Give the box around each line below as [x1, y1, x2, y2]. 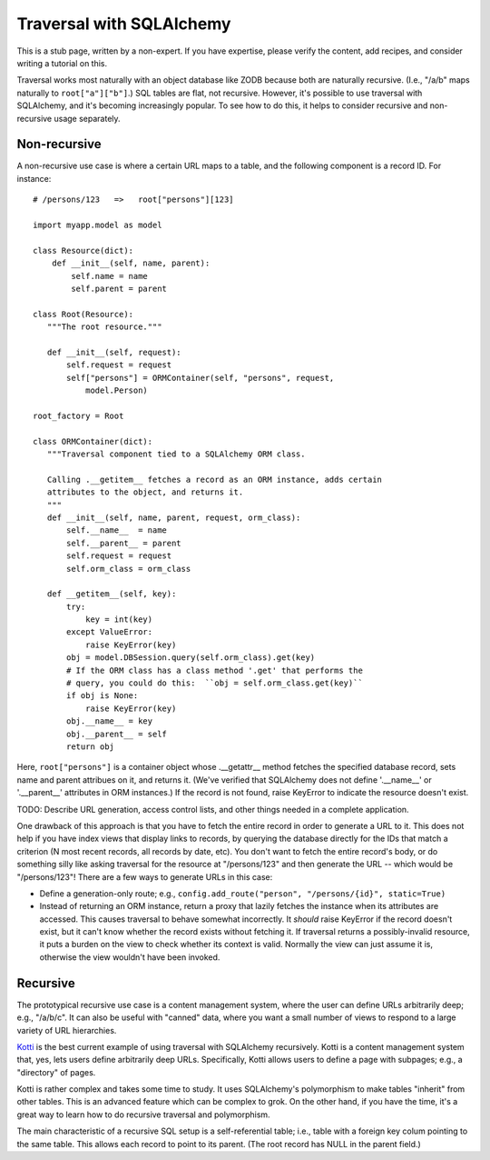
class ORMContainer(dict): [33, 436, 153, 446]
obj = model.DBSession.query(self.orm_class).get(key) [66, 653, 316, 663]
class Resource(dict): [33, 245, 134, 255]
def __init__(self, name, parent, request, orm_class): [46, 512, 301, 523]
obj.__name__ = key [66, 716, 153, 726]
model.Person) [84, 385, 149, 395]
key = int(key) [84, 615, 153, 625]
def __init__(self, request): [46, 346, 181, 357]
